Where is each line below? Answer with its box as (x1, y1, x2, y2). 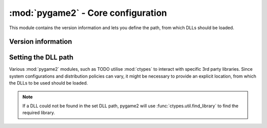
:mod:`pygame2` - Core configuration (9, 7, 168, 18)
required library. (22, 110, 55, 116)
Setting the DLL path (9, 53, 74, 62)
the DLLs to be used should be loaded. (9, 80, 89, 86)
